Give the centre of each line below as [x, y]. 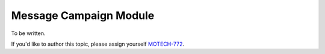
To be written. [28, 33]
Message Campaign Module [83, 15]
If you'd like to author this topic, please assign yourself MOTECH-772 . [98, 44]
